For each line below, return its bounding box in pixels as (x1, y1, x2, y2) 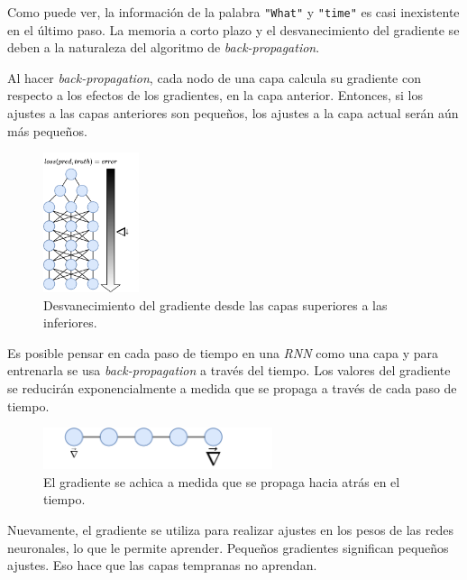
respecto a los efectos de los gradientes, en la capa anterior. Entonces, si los (7, 86, 423, 105)
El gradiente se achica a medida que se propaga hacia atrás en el (43, 472, 400, 491)
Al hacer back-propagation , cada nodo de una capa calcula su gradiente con (7, 68, 421, 87)
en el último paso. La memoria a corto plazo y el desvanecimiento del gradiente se (7, 20, 460, 39)
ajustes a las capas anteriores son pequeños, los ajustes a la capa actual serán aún (7, 104, 459, 123)
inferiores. (43, 313, 97, 332)
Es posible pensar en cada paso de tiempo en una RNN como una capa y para (7, 343, 439, 362)
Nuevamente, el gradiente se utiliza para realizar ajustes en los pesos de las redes (7, 520, 454, 539)
